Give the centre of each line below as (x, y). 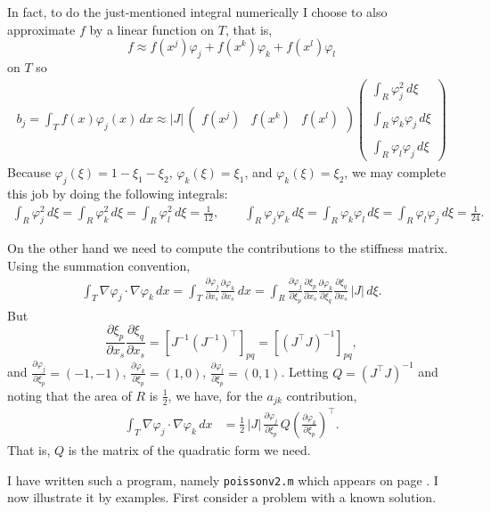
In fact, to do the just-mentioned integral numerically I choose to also (197, 12)
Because (29, 172)
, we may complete (395, 172)
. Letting (305, 372)
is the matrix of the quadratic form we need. (189, 449)
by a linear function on (152, 29)
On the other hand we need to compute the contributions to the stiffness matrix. (228, 248)
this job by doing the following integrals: (118, 194)
